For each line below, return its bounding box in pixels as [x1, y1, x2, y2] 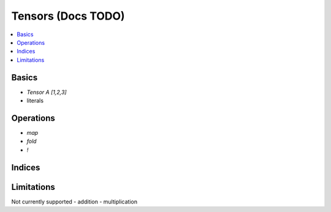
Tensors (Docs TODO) [11, 9, 125, 23]
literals [26, 97, 44, 104]
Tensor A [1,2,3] [26, 88, 67, 96]
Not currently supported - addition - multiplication [11, 198, 138, 205]
